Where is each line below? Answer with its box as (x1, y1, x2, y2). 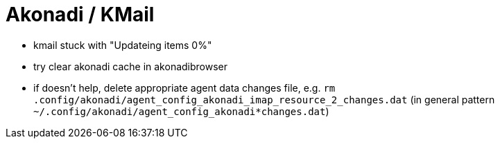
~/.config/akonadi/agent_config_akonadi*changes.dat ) (33, 105, 329, 117)
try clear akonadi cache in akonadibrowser (33, 60, 228, 72)
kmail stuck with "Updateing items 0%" (33, 39, 212, 51)
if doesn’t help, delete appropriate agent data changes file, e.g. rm (33, 81, 336, 94)
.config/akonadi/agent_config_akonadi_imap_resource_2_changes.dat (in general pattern (33, 93, 495, 105)
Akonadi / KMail (6, 3, 155, 26)
